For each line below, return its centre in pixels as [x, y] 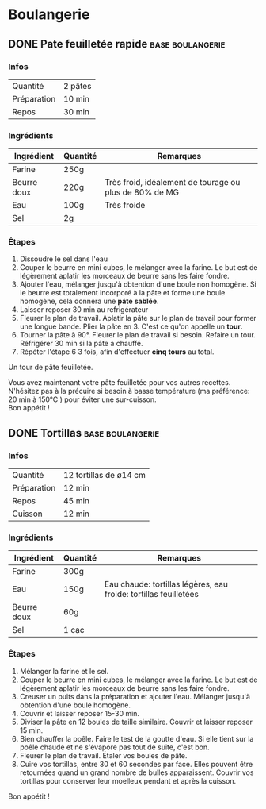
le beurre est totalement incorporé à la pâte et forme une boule [122, 293]
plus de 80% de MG [142, 192]
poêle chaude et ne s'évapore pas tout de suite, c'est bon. [114, 747]
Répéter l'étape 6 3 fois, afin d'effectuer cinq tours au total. [117, 352]
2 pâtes [77, 86]
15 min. [31, 730]
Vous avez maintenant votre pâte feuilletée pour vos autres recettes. [120, 383]
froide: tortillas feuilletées [152, 595]
